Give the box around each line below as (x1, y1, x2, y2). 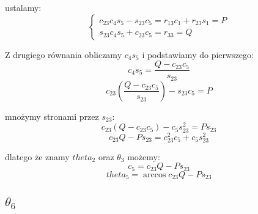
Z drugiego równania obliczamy (5, 48, 122, 61)
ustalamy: (5, 1, 42, 13)
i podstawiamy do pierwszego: (142, 48, 254, 61)
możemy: (127, 150, 160, 163)
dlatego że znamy (5, 150, 70, 163)
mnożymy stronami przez (5, 109, 99, 122)
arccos (143, 170, 166, 179)
